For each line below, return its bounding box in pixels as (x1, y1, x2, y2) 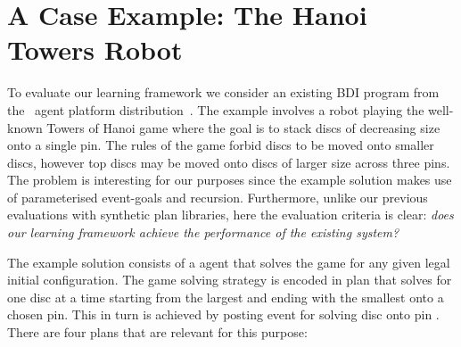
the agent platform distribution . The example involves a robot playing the (7, 100, 424, 119)
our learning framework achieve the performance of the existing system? (7, 223, 399, 242)
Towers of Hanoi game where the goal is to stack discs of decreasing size (46, 118, 440, 136)
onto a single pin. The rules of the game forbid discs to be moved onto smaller (7, 136, 434, 154)
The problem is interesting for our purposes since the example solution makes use (7, 170, 452, 189)
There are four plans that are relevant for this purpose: (7, 323, 308, 342)
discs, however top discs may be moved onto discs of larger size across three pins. (7, 153, 450, 171)
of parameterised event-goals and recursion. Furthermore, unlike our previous (7, 187, 428, 206)
